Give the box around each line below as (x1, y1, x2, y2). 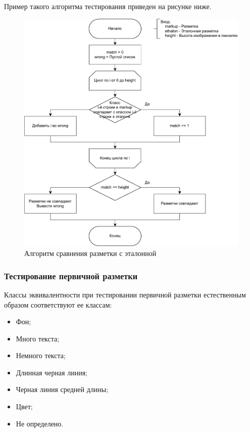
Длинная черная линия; (16, 367, 87, 377)
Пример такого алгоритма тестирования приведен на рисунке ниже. (4, 1, 212, 11)
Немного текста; (16, 350, 66, 361)
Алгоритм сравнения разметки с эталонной (24, 248, 157, 258)
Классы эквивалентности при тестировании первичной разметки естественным (4, 289, 246, 299)
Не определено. (16, 418, 64, 428)
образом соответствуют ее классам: (4, 299, 112, 310)
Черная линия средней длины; (16, 384, 109, 395)
